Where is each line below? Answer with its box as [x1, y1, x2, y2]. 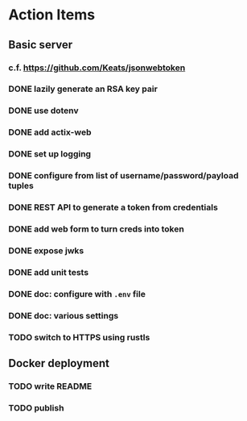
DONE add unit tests [8, 266, 89, 277]
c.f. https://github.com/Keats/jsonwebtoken [8, 62, 186, 73]
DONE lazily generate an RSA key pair [8, 83, 158, 94]
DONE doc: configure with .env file [8, 288, 146, 299]
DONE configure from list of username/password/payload [8, 170, 239, 181]
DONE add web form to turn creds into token [8, 223, 185, 235]
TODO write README [8, 381, 93, 392]
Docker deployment [8, 356, 110, 370]
